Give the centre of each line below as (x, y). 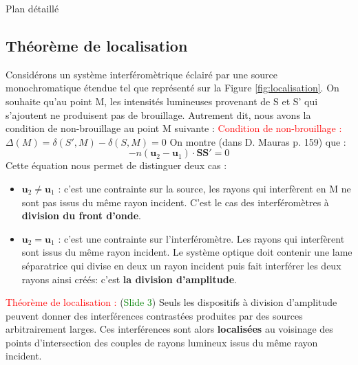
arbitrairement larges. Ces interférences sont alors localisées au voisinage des (169, 329)
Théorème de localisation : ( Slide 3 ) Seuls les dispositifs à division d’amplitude (171, 302)
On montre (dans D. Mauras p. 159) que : (258, 141)
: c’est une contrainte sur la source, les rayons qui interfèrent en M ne (204, 188)
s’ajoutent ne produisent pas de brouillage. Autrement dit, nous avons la (158, 114)
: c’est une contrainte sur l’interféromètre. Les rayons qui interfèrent (201, 238)
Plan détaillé (32, 8)
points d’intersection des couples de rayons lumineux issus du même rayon (162, 342)
